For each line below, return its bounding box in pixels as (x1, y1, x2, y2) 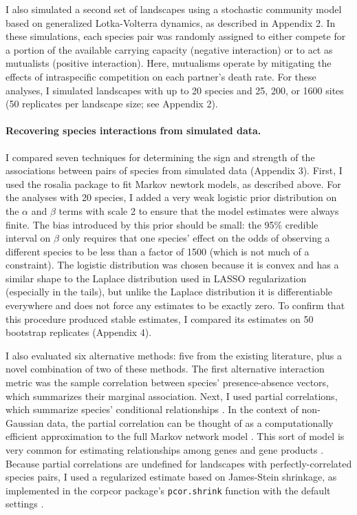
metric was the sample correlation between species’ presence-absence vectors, (6, 375, 329, 390)
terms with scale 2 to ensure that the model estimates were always (58, 203, 339, 218)
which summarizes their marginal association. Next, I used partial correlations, (6, 388, 338, 403)
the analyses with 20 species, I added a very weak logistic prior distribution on (6, 190, 337, 204)
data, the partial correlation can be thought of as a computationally (47, 415, 334, 430)
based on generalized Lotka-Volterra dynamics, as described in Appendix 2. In (6, 15, 336, 30)
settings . (6, 496, 44, 511)
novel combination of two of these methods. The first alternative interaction (6, 361, 325, 376)
